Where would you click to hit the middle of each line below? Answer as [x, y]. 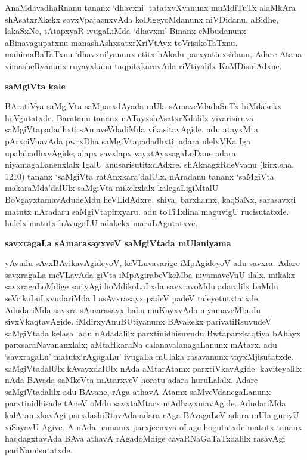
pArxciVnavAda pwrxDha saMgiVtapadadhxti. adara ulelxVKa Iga [128, 141]
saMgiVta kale [35, 86]
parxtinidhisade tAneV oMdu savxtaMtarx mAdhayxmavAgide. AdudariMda [145, 403]
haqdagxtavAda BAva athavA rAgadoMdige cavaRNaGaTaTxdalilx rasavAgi [145, 438]
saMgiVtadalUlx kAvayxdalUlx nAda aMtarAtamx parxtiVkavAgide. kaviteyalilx [153, 368]
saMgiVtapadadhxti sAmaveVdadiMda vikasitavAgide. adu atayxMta [131, 129]
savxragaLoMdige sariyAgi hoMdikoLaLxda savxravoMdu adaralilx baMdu [142, 286]
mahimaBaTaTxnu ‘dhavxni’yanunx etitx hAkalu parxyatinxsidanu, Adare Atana [153, 54]
